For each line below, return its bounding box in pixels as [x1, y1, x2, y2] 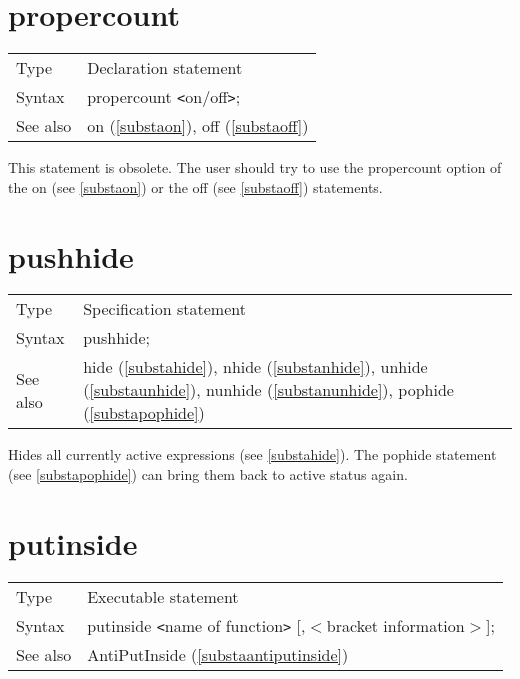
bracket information [326, 613, 465, 637]
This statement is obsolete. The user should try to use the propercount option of [8, 157, 502, 178]
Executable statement [87, 584, 239, 608]
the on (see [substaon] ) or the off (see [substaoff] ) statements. [8, 176, 383, 197]
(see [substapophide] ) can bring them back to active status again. [8, 464, 408, 485]
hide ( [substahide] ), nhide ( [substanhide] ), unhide [83, 355, 428, 379]
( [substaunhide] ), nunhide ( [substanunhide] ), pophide [83, 378, 454, 402]
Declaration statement [87, 56, 243, 80]
